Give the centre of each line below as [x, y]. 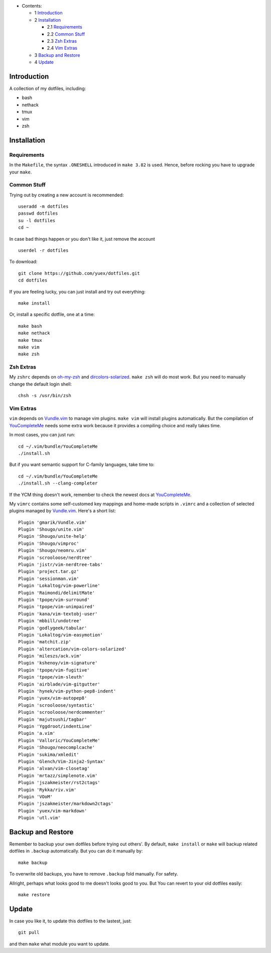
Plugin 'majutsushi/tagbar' [53, 719]
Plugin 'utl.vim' [39, 818]
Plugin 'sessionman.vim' [49, 579]
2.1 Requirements [64, 27]
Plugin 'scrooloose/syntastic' [57, 705]
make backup [33, 863]
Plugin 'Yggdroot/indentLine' [55, 726]
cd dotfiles [33, 280]
